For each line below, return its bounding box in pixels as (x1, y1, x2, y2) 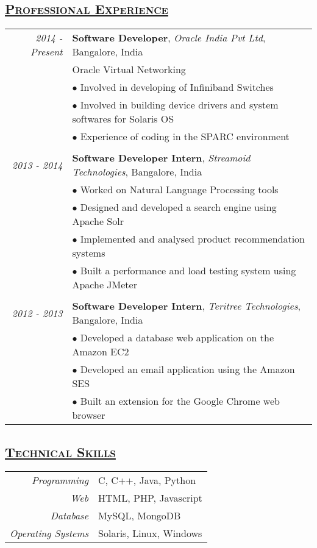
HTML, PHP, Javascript (98, 491, 202, 505)
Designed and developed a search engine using (80, 200, 277, 215)
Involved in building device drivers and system (80, 98, 279, 112)
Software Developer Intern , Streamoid (72, 151, 251, 165)
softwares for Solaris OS (72, 112, 174, 126)
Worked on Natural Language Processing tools (80, 182, 279, 197)
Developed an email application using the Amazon (80, 362, 295, 377)
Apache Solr (72, 214, 124, 229)
